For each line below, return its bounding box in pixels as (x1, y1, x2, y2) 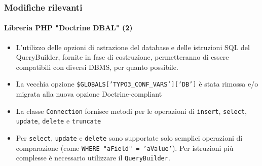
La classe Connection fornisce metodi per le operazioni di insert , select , (16, 105, 247, 116)
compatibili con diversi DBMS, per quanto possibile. (16, 61, 178, 72)
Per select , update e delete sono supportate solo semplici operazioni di (16, 132, 243, 143)
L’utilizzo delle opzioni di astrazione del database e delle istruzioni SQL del (16, 41, 250, 52)
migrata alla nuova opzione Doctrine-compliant (16, 89, 162, 99)
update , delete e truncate (16, 115, 101, 126)
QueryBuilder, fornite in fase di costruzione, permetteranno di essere (16, 52, 229, 62)
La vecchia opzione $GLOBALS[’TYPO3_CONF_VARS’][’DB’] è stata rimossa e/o (16, 78, 258, 89)
